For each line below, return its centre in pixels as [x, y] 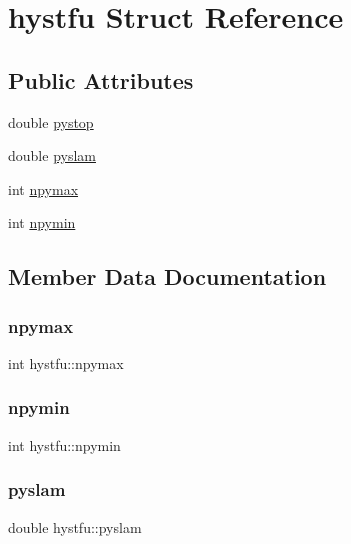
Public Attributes [101, 79]
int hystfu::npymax [66, 362]
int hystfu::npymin [64, 444]
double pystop [51, 121]
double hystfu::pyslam [75, 526]
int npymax [43, 188]
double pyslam [52, 155]
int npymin [42, 222]
